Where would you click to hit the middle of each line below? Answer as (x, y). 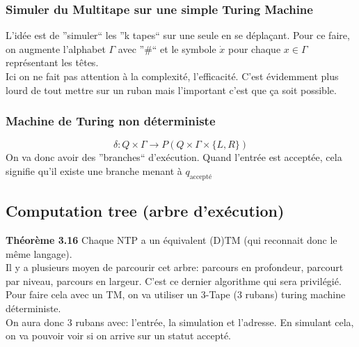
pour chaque (255, 48)
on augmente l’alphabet (56, 48)
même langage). (39, 253)
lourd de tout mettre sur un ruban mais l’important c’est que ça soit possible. (171, 90)
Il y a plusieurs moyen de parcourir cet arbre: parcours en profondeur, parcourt (175, 267)
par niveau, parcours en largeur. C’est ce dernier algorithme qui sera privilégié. (174, 280)
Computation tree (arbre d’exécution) (145, 211)
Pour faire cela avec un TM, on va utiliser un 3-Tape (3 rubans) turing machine (176, 294)
